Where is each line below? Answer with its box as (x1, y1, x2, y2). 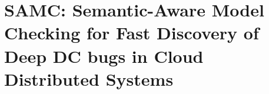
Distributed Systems (4, 66, 174, 90)
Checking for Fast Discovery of (4, 21, 259, 45)
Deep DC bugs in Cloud (4, 43, 204, 68)
